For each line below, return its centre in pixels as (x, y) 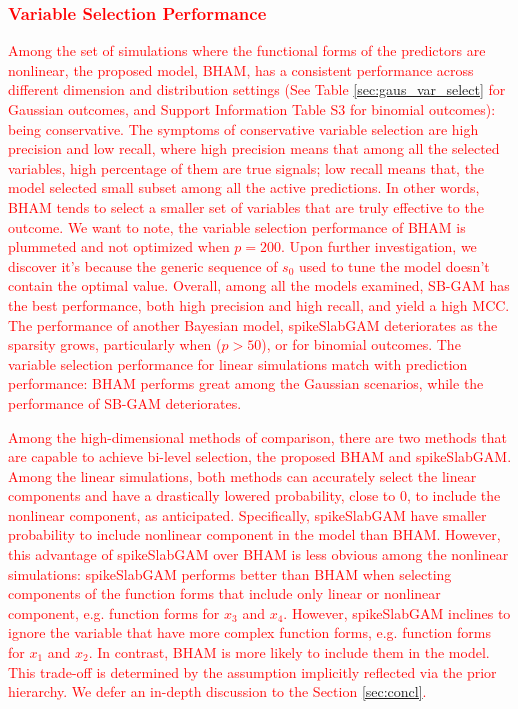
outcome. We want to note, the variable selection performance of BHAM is (237, 226)
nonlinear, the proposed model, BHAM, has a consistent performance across (241, 69)
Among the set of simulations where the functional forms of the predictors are (247, 50)
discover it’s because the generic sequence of (143, 265)
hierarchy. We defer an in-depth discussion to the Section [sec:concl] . (217, 691)
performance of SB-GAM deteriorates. (125, 402)
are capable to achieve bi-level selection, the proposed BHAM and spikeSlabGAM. (260, 456)
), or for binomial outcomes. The (361, 344)
